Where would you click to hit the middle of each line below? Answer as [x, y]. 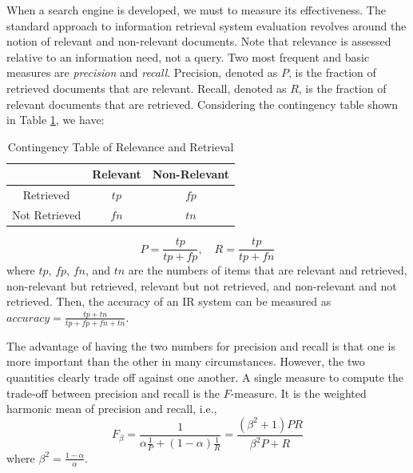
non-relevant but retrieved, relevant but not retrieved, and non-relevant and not [202, 285]
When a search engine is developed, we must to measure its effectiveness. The [196, 10]
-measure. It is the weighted [298, 393]
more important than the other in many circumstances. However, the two [186, 361]
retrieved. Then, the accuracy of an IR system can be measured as [169, 301]
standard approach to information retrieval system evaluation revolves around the [206, 25]
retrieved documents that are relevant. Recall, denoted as [147, 88]
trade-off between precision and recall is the [113, 393]
